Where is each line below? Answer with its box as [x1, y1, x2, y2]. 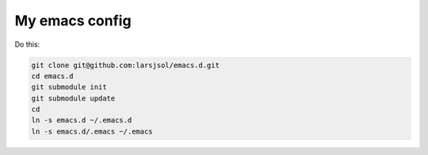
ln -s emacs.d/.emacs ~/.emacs [31, 127, 154, 136]
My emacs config [14, 12, 132, 29]
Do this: [14, 40, 40, 49]
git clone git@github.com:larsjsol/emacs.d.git [31, 60, 220, 70]
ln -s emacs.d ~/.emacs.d [31, 115, 132, 125]
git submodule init [31, 83, 107, 92]
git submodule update [31, 93, 116, 103]
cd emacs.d [31, 71, 74, 81]
